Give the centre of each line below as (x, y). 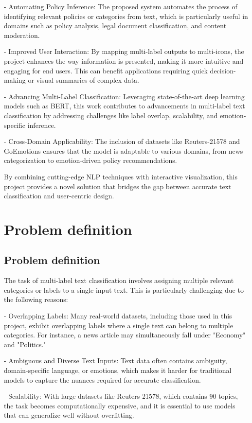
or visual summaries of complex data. (83, 80)
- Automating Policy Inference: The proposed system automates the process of (121, 6)
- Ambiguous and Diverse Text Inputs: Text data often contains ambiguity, (116, 361)
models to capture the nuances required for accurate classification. (102, 379)
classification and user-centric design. (59, 196)
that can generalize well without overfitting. (69, 415)
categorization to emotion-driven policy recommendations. (90, 160)
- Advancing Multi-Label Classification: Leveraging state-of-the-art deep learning (124, 96)
